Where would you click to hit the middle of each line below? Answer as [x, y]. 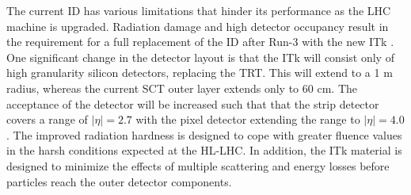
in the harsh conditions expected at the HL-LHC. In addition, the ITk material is [204, 150]
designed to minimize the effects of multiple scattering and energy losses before [198, 165]
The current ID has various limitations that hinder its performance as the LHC [199, 10]
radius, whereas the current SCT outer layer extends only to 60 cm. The [182, 88]
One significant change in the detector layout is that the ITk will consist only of [200, 57]
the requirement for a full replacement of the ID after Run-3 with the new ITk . [200, 42]
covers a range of [47, 119]
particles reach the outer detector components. [119, 181]
